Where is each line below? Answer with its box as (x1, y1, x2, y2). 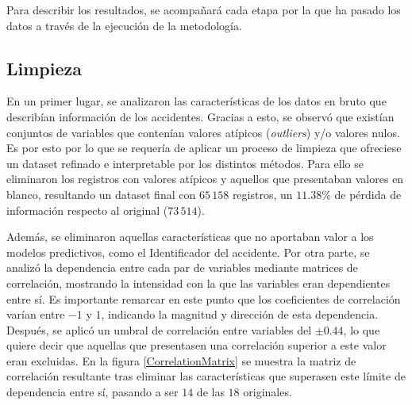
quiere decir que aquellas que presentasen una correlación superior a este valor (6, 337, 387, 353)
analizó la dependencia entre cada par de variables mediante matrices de (6, 259, 358, 276)
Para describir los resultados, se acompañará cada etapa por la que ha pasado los (6, 2, 401, 17)
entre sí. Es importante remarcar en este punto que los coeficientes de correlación (6, 290, 401, 307)
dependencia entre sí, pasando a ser (6, 384, 179, 400)
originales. (243, 384, 292, 400)
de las (196, 384, 225, 400)
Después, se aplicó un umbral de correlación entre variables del (6, 321, 312, 338)
